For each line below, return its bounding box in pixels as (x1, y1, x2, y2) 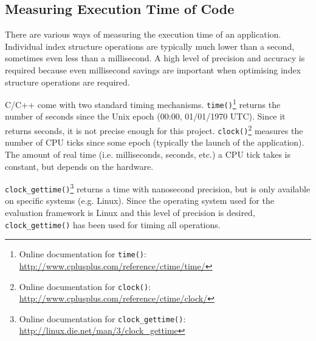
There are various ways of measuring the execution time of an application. (5, 28, 281, 41)
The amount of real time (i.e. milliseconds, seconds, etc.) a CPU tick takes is (5, 147, 291, 160)
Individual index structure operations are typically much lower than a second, (5, 39, 295, 52)
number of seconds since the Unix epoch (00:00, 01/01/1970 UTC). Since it (5, 110, 286, 123)
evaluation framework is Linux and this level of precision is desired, (5, 206, 255, 219)
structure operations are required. (5, 75, 130, 88)
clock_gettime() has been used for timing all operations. (5, 218, 221, 231)
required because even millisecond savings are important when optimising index (5, 63, 301, 76)
